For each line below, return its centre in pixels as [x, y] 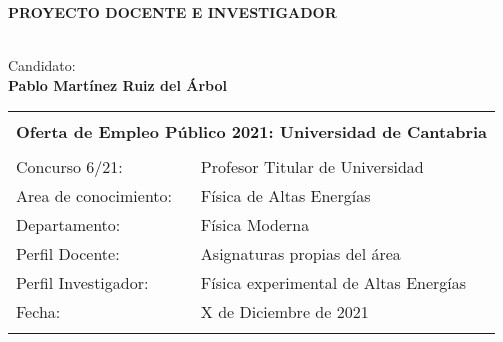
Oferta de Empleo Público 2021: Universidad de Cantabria [252, 132]
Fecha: [38, 312]
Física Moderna [255, 225]
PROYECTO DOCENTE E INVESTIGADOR [172, 12]
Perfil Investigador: [82, 283]
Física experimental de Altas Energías [333, 283]
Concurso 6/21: [69, 167]
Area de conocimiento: [94, 196]
